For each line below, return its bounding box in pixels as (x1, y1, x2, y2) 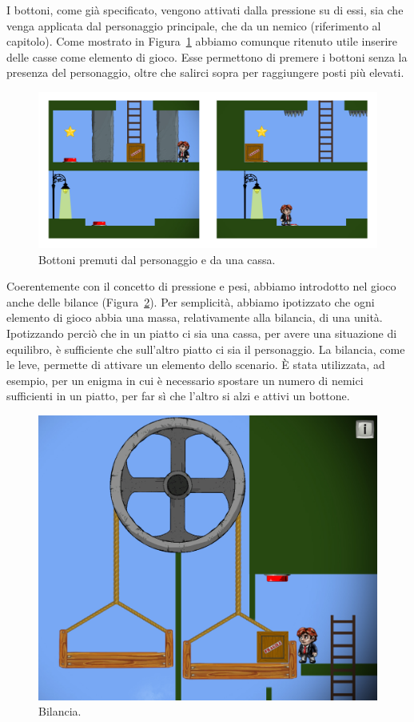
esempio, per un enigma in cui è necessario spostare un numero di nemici (6, 371, 364, 388)
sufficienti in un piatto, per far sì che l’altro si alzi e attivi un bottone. (6, 387, 350, 404)
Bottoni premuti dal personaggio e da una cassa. (38, 251, 276, 267)
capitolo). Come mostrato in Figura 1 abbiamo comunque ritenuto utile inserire (6, 33, 398, 50)
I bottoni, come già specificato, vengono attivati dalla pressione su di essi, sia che (6, 2, 404, 18)
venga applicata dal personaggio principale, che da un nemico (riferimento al (6, 17, 381, 34)
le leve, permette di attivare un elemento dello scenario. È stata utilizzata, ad (6, 356, 385, 373)
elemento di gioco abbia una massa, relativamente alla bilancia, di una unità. (6, 309, 383, 326)
